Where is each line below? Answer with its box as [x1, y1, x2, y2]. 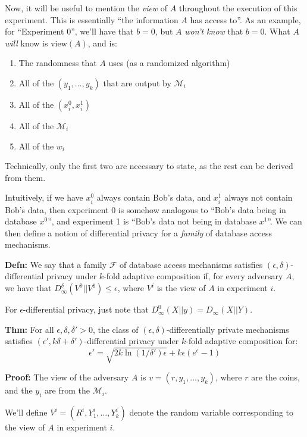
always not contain [224, 191, 293, 204]
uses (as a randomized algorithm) [108, 57, 230, 69]
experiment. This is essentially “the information [5, 13, 178, 26]
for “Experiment [5, 25, 64, 38]
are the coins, [251, 371, 300, 383]
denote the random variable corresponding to [129, 406, 294, 419]
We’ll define [5, 406, 48, 419]
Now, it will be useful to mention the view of [5, 2, 168, 14]
